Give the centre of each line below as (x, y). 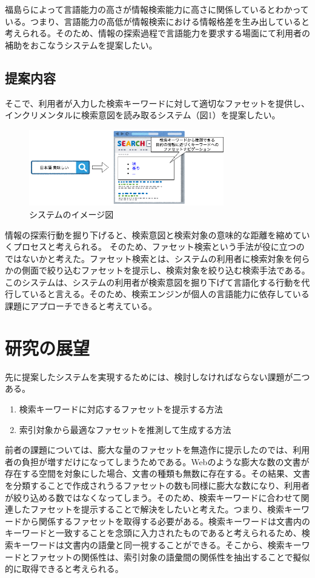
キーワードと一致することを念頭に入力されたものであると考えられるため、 (153, 533)
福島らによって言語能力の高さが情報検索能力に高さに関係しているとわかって (157, 9)
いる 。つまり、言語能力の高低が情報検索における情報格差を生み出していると (157, 21)
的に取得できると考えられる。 (64, 569)
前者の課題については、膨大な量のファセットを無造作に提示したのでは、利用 (157, 450)
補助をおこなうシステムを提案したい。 (81, 45)
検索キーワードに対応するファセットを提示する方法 (121, 408)
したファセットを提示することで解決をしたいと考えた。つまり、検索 (149, 509)
